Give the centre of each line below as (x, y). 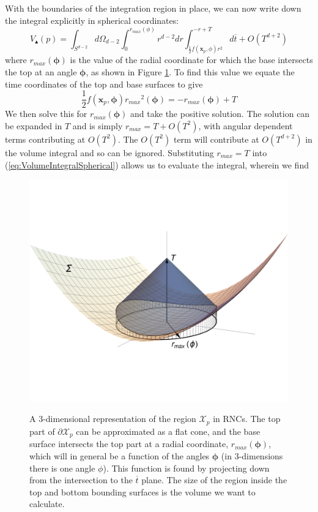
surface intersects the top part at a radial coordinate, (129, 444)
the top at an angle (41, 72)
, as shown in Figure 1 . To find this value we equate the (190, 72)
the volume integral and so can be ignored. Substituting (109, 152)
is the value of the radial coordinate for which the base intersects (191, 60)
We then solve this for (46, 114)
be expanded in (34, 125)
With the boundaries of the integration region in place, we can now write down (153, 8)
